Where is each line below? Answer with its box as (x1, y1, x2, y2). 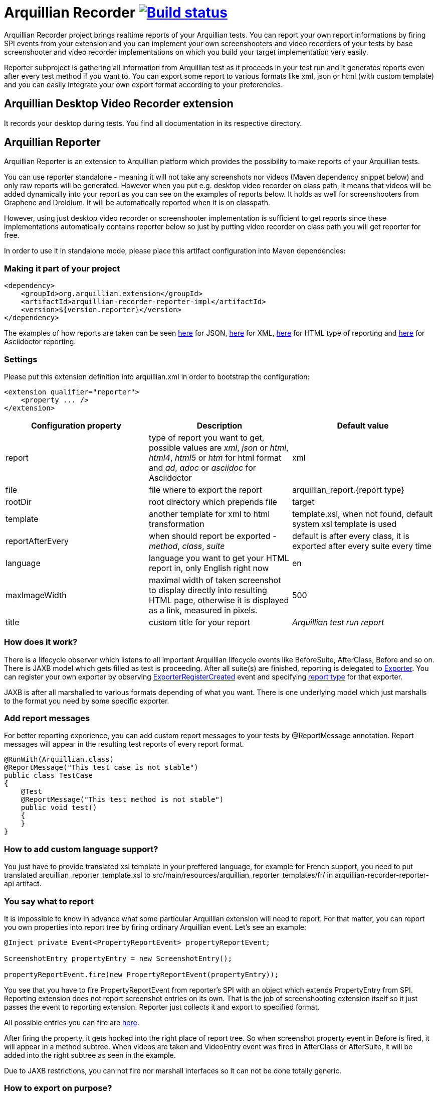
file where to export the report (148, 484, 262, 495)
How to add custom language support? (4, 844, 158, 854)
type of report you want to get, (148, 432, 265, 443)
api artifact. (4, 879, 42, 888)
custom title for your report (148, 617, 251, 627)
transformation (148, 518, 204, 529)
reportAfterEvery (6, 535, 69, 546)
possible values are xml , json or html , (148, 442, 289, 453)
